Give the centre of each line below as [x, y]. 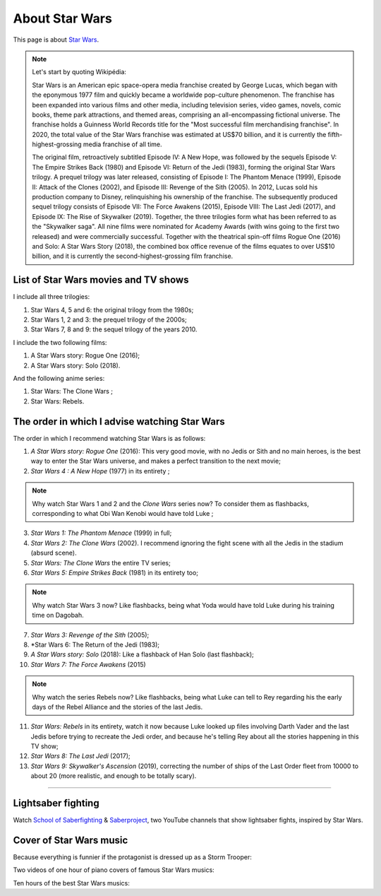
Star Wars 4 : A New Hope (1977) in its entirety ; [100, 471]
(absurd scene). [54, 553]
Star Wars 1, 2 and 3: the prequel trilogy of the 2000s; [109, 320]
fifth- [335, 134]
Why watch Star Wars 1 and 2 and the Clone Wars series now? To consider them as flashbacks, [171, 503]
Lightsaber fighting [56, 803]
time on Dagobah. [58, 615]
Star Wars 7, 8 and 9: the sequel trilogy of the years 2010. [114, 329]
